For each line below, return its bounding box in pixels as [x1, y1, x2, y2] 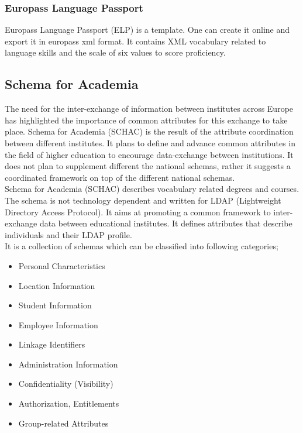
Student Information [18, 299, 92, 311]
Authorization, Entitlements [18, 397, 119, 410]
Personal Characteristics [18, 259, 105, 272]
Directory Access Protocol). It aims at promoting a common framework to [5, 205, 271, 218]
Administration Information [18, 358, 118, 370]
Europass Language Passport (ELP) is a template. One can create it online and [5, 23, 290, 36]
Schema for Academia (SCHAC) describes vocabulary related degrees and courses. [5, 183, 299, 195]
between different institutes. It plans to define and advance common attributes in [5, 136, 295, 149]
